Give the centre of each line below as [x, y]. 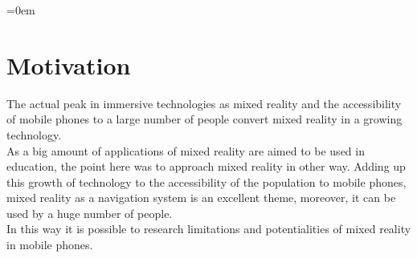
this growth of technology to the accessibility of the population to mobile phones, [206, 181]
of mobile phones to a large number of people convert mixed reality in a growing [204, 119]
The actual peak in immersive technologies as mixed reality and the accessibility [204, 103]
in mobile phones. [50, 245]
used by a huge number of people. [90, 213]
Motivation [69, 64]
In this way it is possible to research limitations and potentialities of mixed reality [209, 229]
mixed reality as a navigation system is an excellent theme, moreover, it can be [201, 198]
